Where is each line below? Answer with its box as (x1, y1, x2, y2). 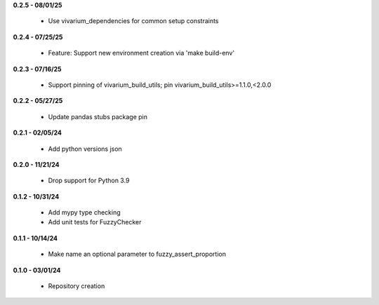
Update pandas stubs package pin (48, 112, 147, 121)
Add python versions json (48, 144, 122, 153)
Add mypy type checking (48, 208, 121, 217)
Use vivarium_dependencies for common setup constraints (48, 17, 219, 25)
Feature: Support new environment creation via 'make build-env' (48, 49, 235, 57)
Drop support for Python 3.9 (48, 176, 130, 185)
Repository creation (48, 282, 105, 290)
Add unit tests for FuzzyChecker (48, 218, 142, 226)
